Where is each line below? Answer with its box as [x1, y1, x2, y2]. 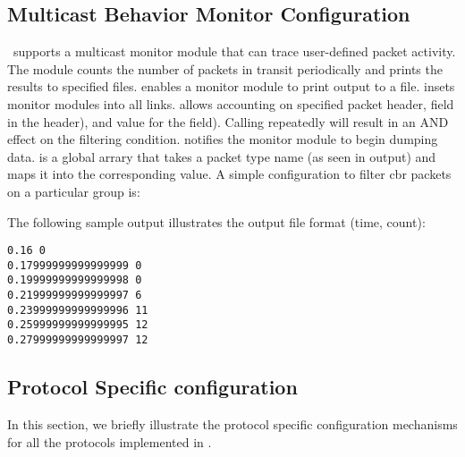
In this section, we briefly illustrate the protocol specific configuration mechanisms [7, 414, 458, 433]
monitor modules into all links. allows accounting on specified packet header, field [7, 94, 454, 113]
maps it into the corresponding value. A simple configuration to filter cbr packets [7, 165, 452, 183]
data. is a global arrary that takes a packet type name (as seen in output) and [7, 147, 436, 165]
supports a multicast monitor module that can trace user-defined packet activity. [13, 42, 456, 61]
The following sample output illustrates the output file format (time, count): [7, 212, 426, 231]
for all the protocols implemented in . [7, 432, 212, 451]
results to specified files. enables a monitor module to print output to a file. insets [7, 77, 455, 96]
